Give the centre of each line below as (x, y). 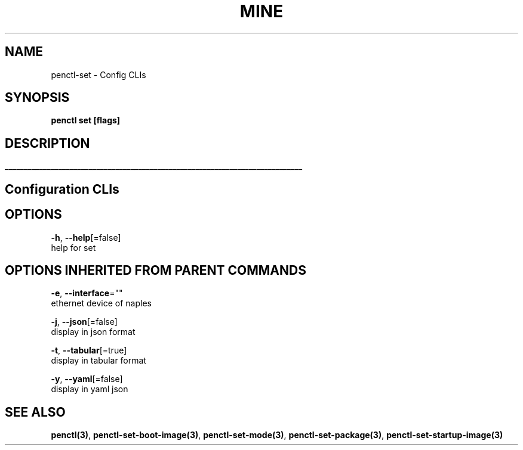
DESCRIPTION (47, 143)
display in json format (93, 332)
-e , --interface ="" (87, 293)
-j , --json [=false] (84, 322)
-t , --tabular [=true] (89, 350)
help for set (73, 247)
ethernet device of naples (101, 303)
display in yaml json (90, 389)
